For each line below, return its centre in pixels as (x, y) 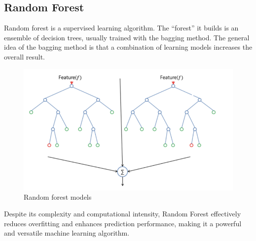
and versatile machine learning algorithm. (67, 233)
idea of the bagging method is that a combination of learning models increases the (128, 47)
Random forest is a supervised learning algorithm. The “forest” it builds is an (121, 28)
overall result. (24, 56)
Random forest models (58, 197)
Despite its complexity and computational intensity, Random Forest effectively (123, 214)
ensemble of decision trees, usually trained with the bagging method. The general (127, 37)
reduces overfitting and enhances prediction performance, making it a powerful (123, 223)
